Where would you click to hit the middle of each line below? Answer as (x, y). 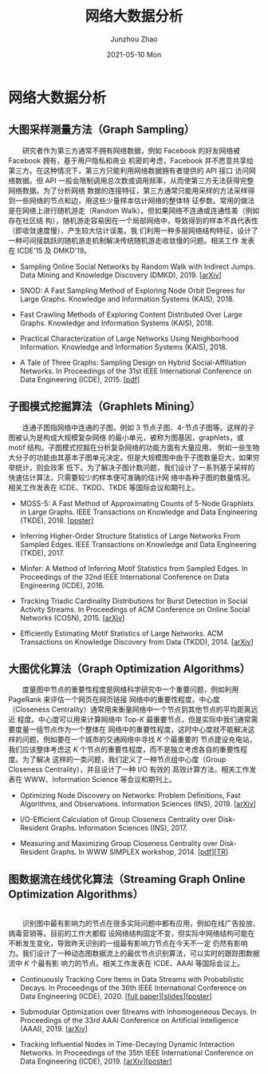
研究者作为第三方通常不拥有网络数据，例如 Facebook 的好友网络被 (131, 150)
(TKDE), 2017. (42, 553)
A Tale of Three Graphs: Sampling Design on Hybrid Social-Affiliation (133, 362)
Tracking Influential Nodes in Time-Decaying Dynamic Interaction (127, 1044)
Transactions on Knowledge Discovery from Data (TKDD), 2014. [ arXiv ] (136, 641)
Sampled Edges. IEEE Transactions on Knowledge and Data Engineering (138, 544)
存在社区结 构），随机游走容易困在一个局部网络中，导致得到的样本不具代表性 (133, 220)
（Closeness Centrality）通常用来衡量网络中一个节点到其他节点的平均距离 (130, 709)
